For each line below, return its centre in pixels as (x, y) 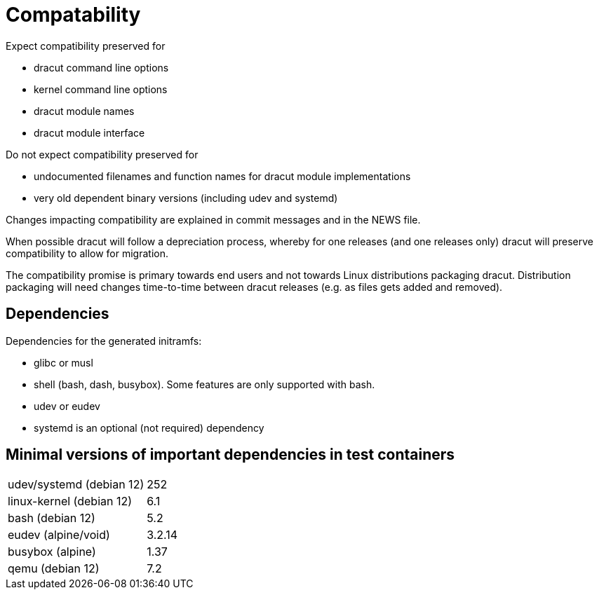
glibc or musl (63, 362)
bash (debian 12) (52, 518)
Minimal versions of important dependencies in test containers (230, 455)
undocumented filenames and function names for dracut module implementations (222, 176)
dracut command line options (101, 67)
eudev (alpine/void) (59, 535)
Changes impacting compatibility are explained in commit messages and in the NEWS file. (213, 219)
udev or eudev (67, 406)
